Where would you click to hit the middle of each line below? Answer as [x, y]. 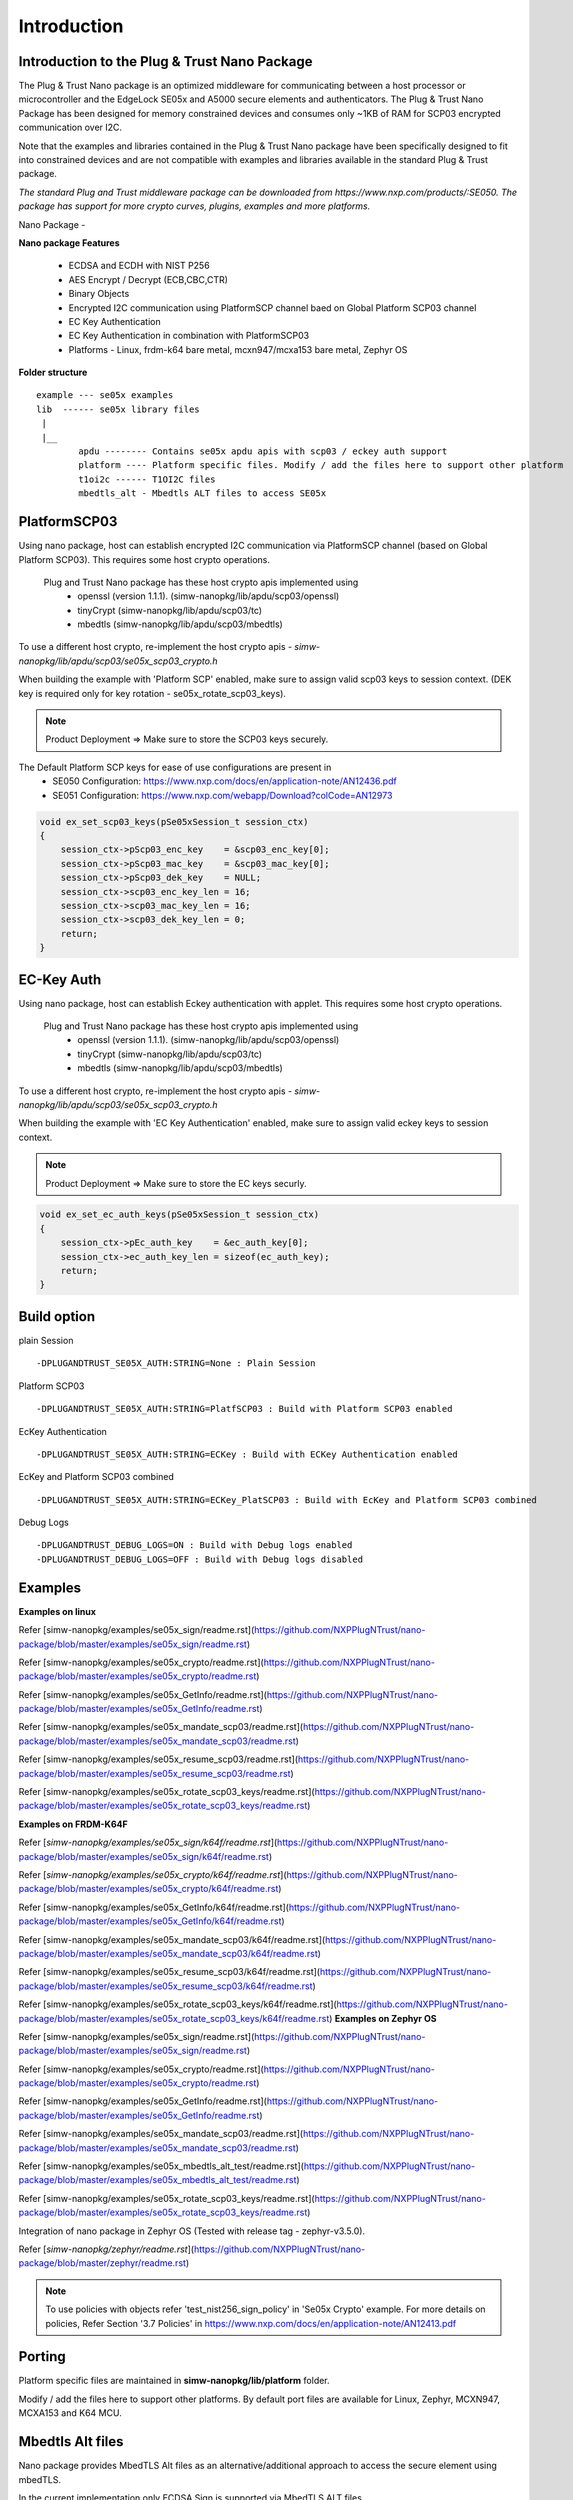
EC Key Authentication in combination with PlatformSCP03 [189, 336]
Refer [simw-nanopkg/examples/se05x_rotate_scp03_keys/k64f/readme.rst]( [177, 2004]
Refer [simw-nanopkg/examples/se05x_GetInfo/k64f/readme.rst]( [154, 1907]
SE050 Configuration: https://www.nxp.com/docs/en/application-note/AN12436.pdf [224, 781]
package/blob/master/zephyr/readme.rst [102, 2263]
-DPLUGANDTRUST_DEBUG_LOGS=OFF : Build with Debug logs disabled [200, 1559]
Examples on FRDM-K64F [73, 1824]
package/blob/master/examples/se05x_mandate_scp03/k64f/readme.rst [168, 1953]
